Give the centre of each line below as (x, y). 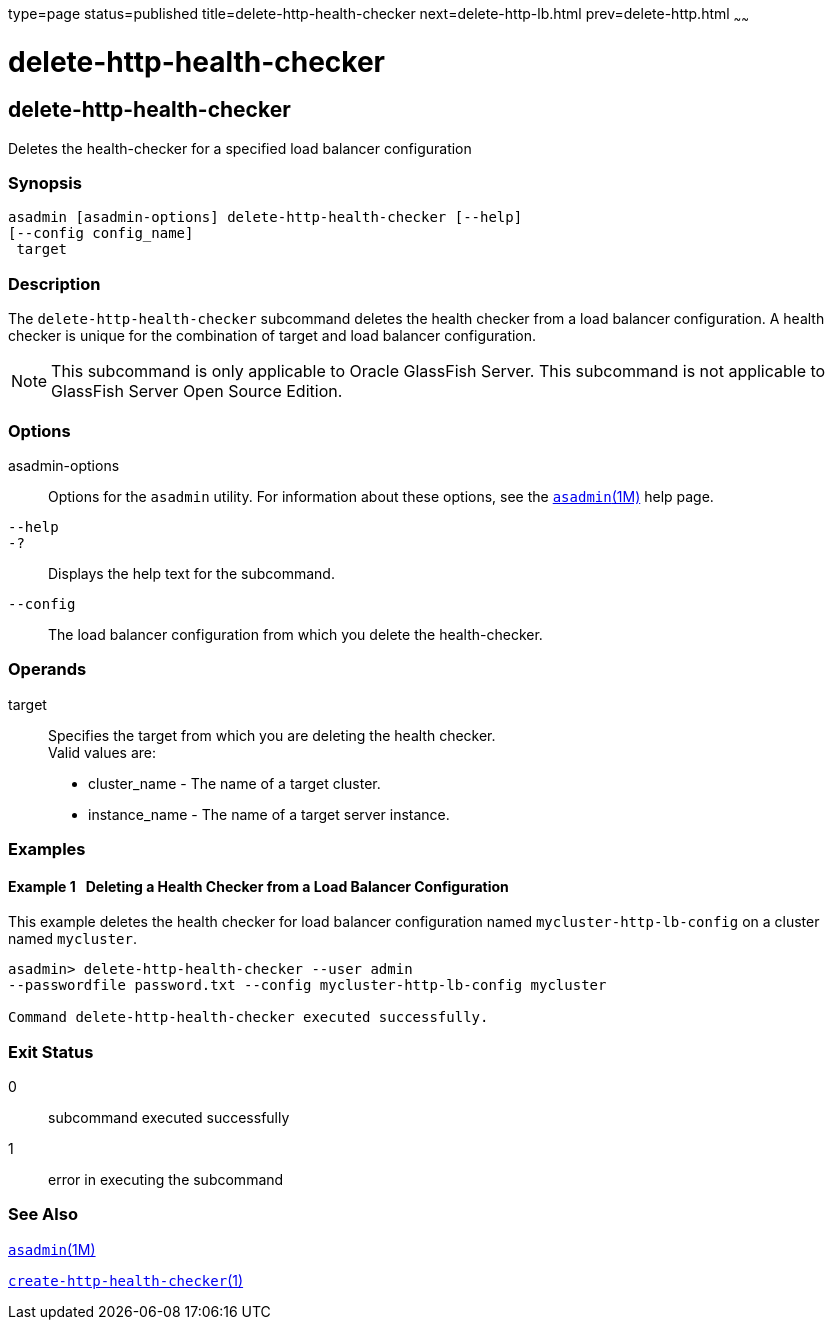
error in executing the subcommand (166, 1180)
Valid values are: (102, 752)
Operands (47, 669)
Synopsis (45, 183)
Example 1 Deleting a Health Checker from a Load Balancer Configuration (258, 886)
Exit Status (51, 1051)
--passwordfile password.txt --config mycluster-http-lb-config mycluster (307, 985)
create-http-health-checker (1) (126, 1280)
